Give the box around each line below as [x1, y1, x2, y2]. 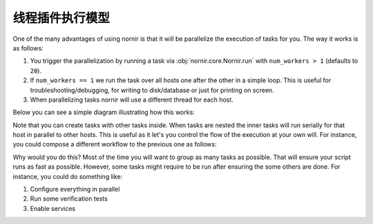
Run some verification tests [30, 194, 108, 203]
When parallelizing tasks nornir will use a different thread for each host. [30, 95, 234, 104]
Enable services [30, 204, 76, 212]
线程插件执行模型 [12, 10, 111, 26]
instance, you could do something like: [12, 172, 123, 180]
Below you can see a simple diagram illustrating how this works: [12, 108, 195, 117]
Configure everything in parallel [30, 185, 120, 194]
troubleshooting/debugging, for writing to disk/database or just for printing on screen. [30, 86, 274, 94]
